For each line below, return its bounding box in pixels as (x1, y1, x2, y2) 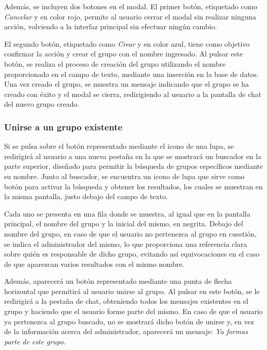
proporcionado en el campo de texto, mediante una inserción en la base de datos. (4, 68, 259, 79)
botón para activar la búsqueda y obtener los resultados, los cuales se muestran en (4, 181, 263, 191)
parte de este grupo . (4, 336, 66, 346)
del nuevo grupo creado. (4, 99, 80, 109)
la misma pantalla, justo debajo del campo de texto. (4, 191, 168, 202)
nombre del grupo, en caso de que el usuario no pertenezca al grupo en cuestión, (4, 228, 257, 239)
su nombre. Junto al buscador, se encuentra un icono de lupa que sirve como (4, 170, 245, 181)
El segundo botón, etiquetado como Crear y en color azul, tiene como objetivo (4, 38, 250, 49)
